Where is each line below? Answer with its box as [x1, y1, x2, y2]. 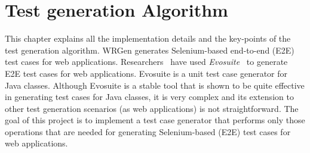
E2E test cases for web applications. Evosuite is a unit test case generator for [5, 67, 288, 79]
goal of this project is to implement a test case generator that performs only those [5, 114, 305, 126]
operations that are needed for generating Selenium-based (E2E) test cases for [5, 125, 291, 138]
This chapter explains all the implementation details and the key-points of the [5, 32, 291, 45]
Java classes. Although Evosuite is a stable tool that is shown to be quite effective [5, 79, 305, 91]
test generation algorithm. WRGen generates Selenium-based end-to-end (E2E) [5, 43, 294, 56]
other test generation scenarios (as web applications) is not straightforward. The [5, 102, 299, 114]
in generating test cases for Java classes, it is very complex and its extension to [5, 90, 294, 103]
